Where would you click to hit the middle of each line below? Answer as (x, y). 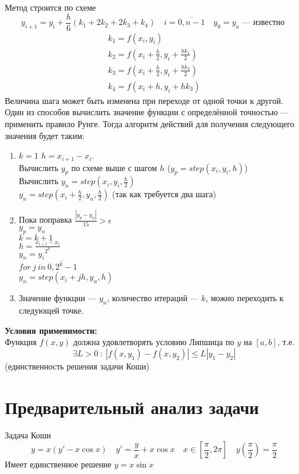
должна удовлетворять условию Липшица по (154, 342)
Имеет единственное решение (58, 464)
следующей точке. (51, 310)
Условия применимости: (51, 330)
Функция (21, 342)
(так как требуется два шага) (164, 194)
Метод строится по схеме (50, 7)
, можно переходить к (244, 298)
